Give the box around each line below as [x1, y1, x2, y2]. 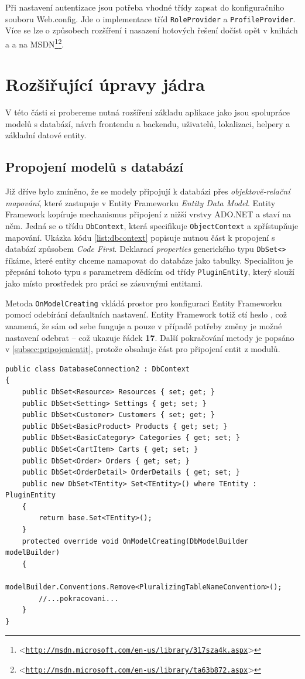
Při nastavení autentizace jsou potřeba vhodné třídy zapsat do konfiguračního [5, 1, 285, 13]
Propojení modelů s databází [5, 158, 183, 176]
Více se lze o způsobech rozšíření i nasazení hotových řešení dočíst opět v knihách [5, 24, 298, 36]
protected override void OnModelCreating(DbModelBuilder [22, 537, 249, 545]
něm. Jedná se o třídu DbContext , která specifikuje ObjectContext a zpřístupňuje [5, 219, 299, 231]
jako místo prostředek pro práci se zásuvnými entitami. [5, 277, 203, 289]
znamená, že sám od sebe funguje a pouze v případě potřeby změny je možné [5, 319, 282, 332]
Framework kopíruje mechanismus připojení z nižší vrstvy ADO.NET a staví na [5, 208, 292, 220]
